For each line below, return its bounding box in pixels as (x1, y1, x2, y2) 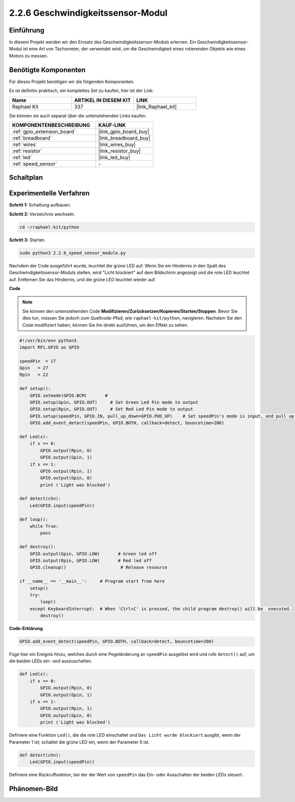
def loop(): (19, 516, 49, 522)
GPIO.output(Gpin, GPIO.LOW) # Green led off (29, 551, 157, 557)
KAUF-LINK (98, 121, 126, 128)
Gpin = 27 (19, 365, 49, 371)
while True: (29, 524, 59, 529)
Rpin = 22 (19, 372, 49, 378)
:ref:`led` (12, 154, 32, 161)
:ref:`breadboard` (12, 134, 52, 141)
